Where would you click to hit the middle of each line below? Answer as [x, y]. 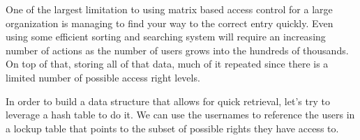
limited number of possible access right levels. [103, 77]
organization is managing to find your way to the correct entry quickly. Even [170, 23]
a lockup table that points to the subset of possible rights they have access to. [172, 128]
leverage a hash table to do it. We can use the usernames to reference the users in [180, 115]
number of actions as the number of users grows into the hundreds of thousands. [177, 50]
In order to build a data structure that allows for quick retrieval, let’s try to [168, 101]
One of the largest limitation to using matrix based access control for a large [169, 9]
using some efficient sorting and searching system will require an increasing [166, 37]
